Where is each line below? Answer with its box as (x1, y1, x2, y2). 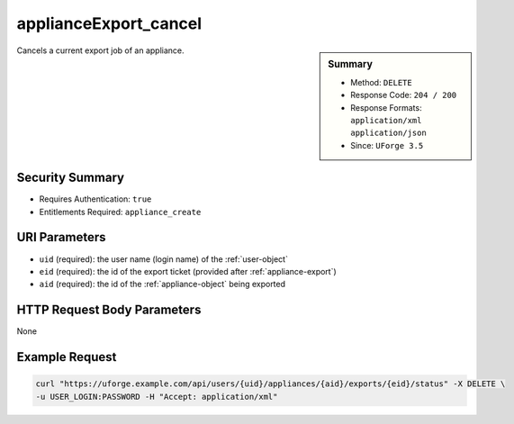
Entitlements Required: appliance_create (39, 206, 202, 217)
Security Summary (16, 170, 125, 185)
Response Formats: (350, 102, 422, 113)
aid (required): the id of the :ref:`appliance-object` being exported (39, 279, 286, 290)
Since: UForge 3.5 (350, 140, 424, 150)
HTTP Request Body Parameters (16, 302, 202, 318)
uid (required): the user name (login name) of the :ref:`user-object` (39, 253, 288, 265)
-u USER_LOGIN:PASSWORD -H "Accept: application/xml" (35, 392, 278, 401)
